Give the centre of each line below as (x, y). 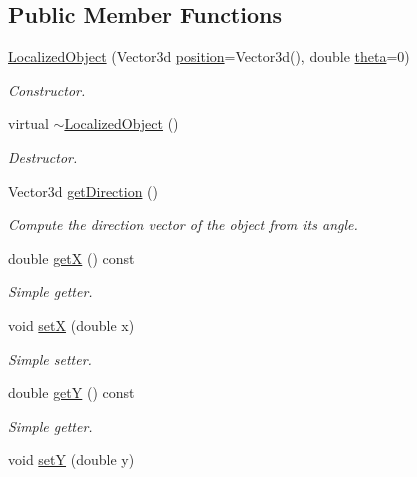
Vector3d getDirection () (83, 190)
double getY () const (71, 392)
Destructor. (43, 156)
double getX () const (71, 257)
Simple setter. (50, 358)
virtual (28, 123)
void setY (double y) (71, 459)
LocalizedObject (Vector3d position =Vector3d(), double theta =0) (209, 56)
